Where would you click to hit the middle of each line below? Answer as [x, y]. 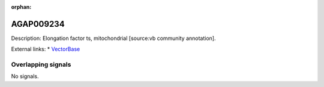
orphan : [21, 7]
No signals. [25, 76]
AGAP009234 [38, 24]
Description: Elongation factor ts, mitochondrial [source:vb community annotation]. [113, 38]
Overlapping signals [41, 64]
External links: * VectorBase [46, 49]
